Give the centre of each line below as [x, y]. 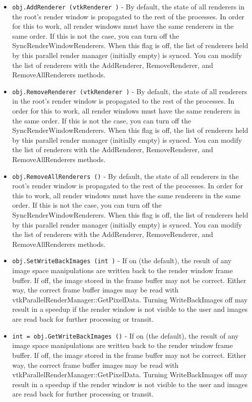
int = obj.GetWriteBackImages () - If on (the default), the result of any [125, 335]
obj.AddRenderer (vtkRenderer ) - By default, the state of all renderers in [128, 6]
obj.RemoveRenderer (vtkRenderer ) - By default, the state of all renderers [129, 91]
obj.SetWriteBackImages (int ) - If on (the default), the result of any [122, 260]
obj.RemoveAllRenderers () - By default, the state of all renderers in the [126, 176]
